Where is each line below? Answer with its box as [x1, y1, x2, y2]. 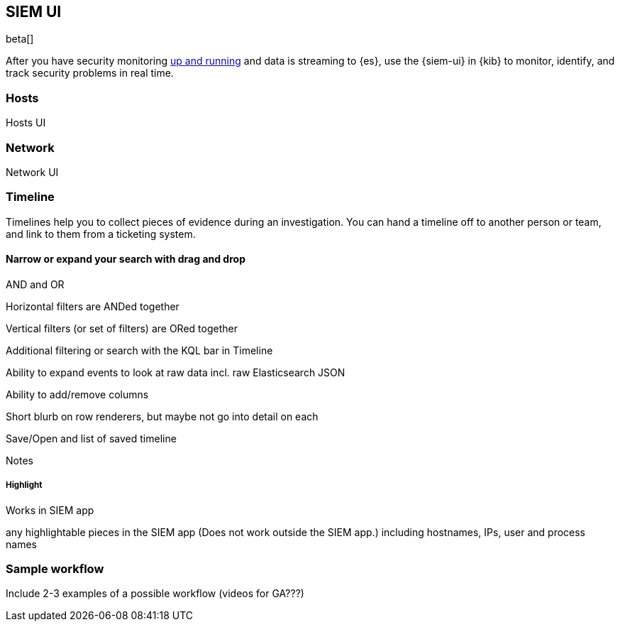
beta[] [6, 33, 34, 45]
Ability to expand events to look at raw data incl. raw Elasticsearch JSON [6, 366, 345, 378]
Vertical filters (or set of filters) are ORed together [6, 322, 238, 334]
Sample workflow [6, 562, 104, 577]
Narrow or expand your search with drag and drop [6, 253, 245, 266]
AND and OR [6, 278, 65, 290]
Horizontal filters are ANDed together [6, 300, 179, 312]
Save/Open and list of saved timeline [6, 432, 177, 445]
